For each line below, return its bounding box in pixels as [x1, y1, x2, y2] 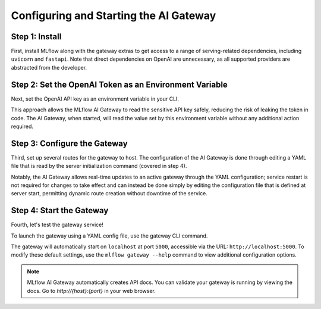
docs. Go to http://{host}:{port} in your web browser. [27, 287, 156, 294]
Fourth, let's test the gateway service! [11, 221, 104, 229]
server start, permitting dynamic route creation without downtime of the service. [11, 190, 208, 197]
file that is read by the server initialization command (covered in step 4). [11, 163, 187, 170]
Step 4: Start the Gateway [11, 205, 109, 216]
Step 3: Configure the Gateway [11, 138, 128, 148]
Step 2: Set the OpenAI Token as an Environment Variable [11, 79, 228, 89]
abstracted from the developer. [11, 64, 87, 71]
